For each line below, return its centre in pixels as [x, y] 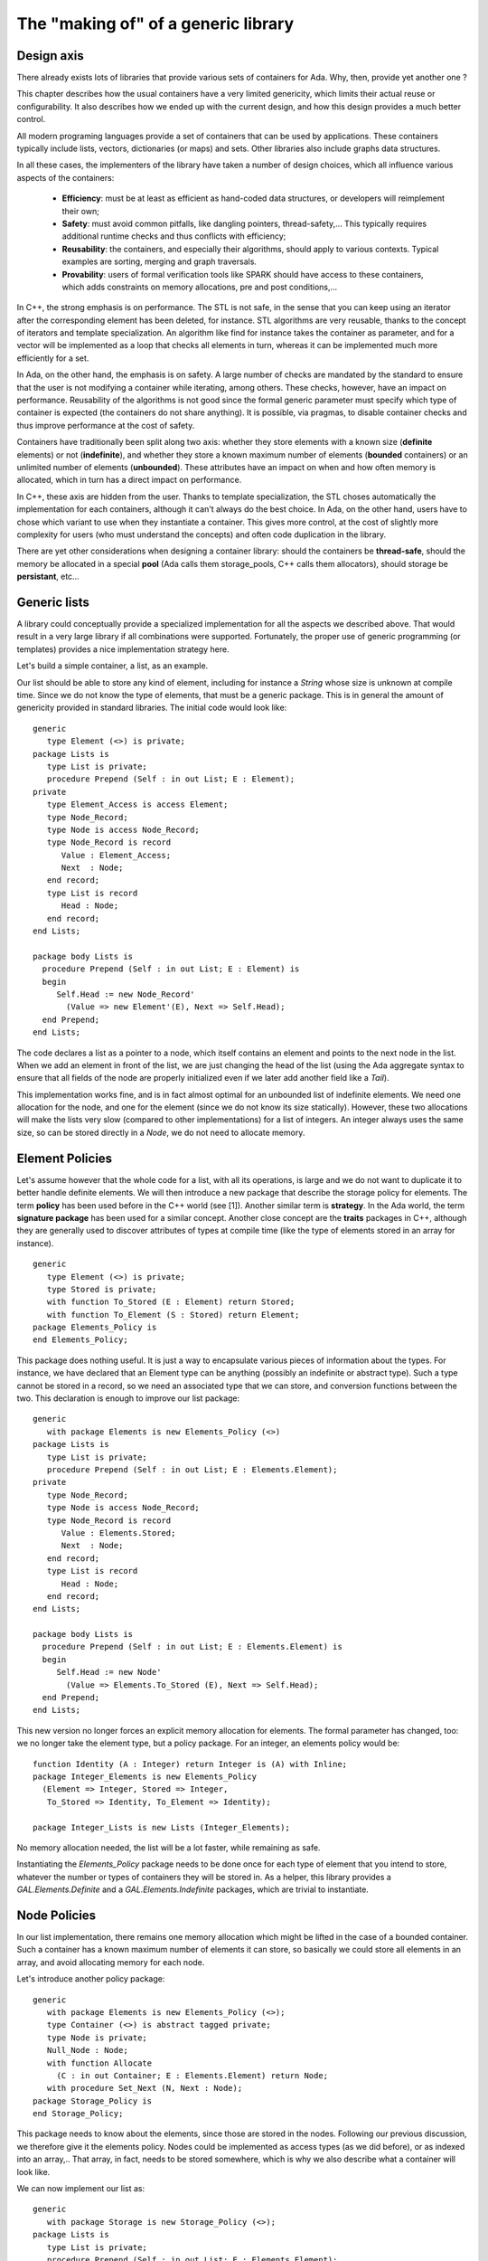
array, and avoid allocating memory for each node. [111, 1962]
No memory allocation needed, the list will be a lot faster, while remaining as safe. [169, 1847]
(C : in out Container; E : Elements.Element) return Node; [192, 2075]
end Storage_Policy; [78, 2114]
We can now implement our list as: [81, 2189]
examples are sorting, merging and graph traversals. [160, 261]
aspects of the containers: [66, 177]
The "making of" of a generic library [155, 24]
